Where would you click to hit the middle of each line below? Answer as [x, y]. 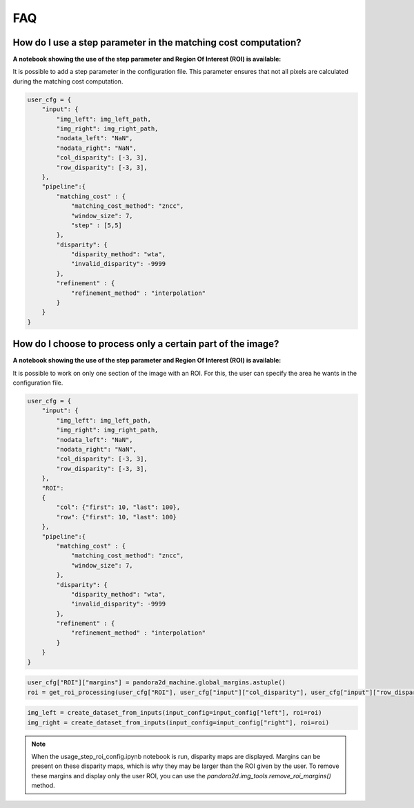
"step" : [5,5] [96, 225]
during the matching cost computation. [68, 81]
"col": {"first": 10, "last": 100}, [118, 507]
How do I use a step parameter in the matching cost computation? [157, 42]
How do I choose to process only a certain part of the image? [146, 344]
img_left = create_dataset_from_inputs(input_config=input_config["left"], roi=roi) [175, 713]
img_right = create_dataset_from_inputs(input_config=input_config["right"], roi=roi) [178, 722]
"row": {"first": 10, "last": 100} [117, 517]
